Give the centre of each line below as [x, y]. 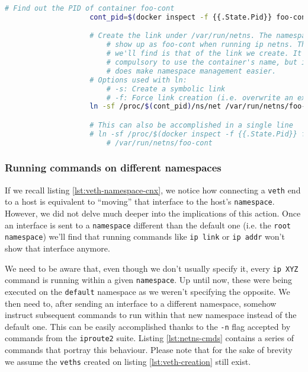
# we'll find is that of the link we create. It [204, 54]
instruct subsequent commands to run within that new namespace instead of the [151, 315]
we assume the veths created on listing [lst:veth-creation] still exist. [128, 361]
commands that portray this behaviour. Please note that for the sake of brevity [149, 350]
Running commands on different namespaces [113, 168]
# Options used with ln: [138, 80]
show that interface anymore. [57, 248]
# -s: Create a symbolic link [166, 89]
